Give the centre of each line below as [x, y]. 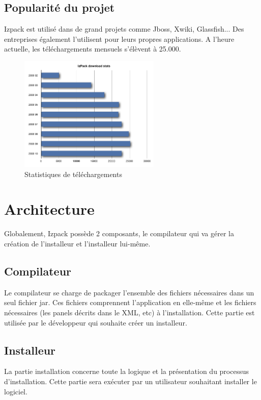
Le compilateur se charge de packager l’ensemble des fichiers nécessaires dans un [129, 292]
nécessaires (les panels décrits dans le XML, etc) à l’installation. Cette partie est [129, 312]
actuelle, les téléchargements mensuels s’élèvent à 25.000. [93, 49]
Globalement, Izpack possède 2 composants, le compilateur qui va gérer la [119, 233]
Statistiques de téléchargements [73, 174]
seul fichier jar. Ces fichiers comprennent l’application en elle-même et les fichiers [130, 302]
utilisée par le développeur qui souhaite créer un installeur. [96, 322]
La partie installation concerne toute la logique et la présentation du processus [127, 371]
